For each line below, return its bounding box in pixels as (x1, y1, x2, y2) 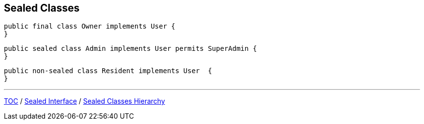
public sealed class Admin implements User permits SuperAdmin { (4, 45, 257, 53)
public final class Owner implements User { (4, 22, 176, 31)
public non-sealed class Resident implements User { (4, 67, 212, 75)
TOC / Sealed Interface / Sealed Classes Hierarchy (4, 97, 165, 106)
